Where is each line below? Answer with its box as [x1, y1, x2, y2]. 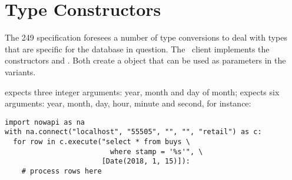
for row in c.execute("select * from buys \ [13, 138, 190, 146]
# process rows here [21, 166, 102, 175]
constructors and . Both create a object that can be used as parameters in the [5, 54, 286, 66]
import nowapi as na [5, 118, 85, 126]
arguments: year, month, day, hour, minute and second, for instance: [5, 97, 251, 109]
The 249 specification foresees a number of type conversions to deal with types [5, 31, 288, 44]
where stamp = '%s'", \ [109, 147, 203, 156]
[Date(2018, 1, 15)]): [101, 157, 190, 166]
